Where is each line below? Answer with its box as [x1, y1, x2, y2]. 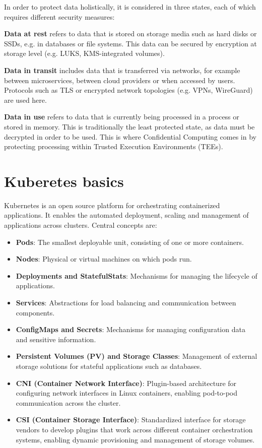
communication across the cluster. [16, 397, 121, 408]
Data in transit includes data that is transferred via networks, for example [4, 65, 240, 75]
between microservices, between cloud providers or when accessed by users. [4, 75, 235, 85]
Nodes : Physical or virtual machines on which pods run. [16, 253, 192, 264]
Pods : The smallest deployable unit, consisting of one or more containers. [16, 236, 244, 247]
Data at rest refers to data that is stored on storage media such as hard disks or [4, 28, 257, 39]
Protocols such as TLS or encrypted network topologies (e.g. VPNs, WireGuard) [4, 85, 253, 95]
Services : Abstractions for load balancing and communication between [16, 297, 236, 307]
